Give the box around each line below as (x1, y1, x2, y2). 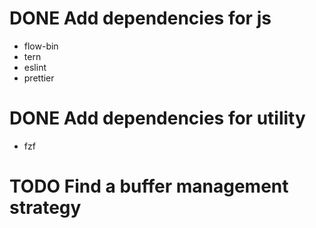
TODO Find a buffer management (9, 175, 289, 198)
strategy (9, 197, 82, 219)
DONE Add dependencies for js (9, 7, 272, 30)
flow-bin (23, 40, 59, 52)
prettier (23, 72, 55, 84)
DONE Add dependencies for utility (9, 107, 306, 130)
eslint (23, 61, 47, 73)
